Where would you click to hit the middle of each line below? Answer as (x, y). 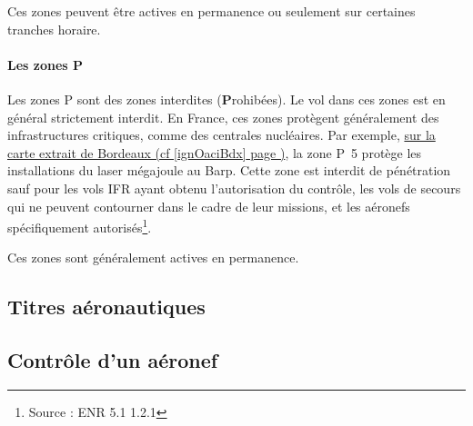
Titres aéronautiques (106, 307)
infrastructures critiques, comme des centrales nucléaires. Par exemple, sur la (221, 135)
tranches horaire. (54, 29)
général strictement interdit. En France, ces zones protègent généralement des (223, 117)
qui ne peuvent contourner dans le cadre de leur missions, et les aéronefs (209, 206)
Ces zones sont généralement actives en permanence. (153, 258)
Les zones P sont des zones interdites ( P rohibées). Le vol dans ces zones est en (226, 99)
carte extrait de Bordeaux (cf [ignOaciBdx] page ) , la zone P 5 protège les (215, 152)
